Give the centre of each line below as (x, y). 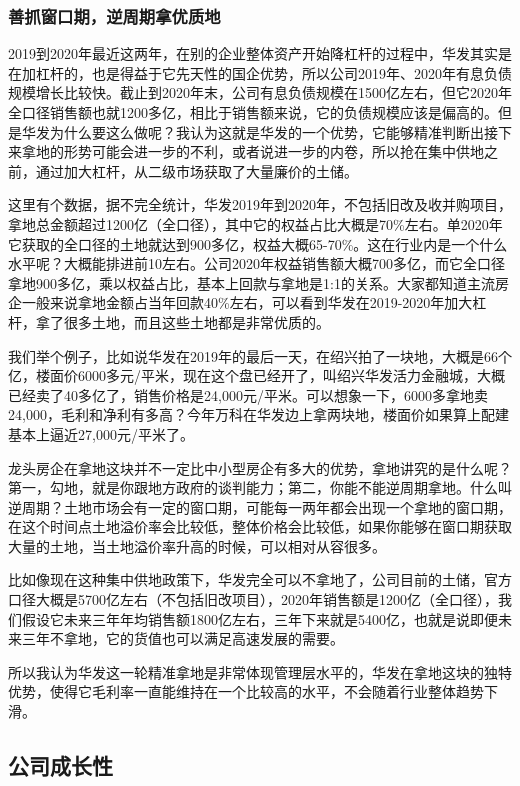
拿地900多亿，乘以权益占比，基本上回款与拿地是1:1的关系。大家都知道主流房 (258, 282)
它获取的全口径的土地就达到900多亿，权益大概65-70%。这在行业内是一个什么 (258, 243)
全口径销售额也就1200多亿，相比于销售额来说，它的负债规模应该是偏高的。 (253, 112)
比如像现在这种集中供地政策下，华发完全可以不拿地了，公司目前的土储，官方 (260, 579)
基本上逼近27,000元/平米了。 (101, 433)
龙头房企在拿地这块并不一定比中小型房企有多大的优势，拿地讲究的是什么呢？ (260, 467)
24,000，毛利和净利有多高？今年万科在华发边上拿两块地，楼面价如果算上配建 (258, 414)
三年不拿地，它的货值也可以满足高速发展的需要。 (182, 638)
